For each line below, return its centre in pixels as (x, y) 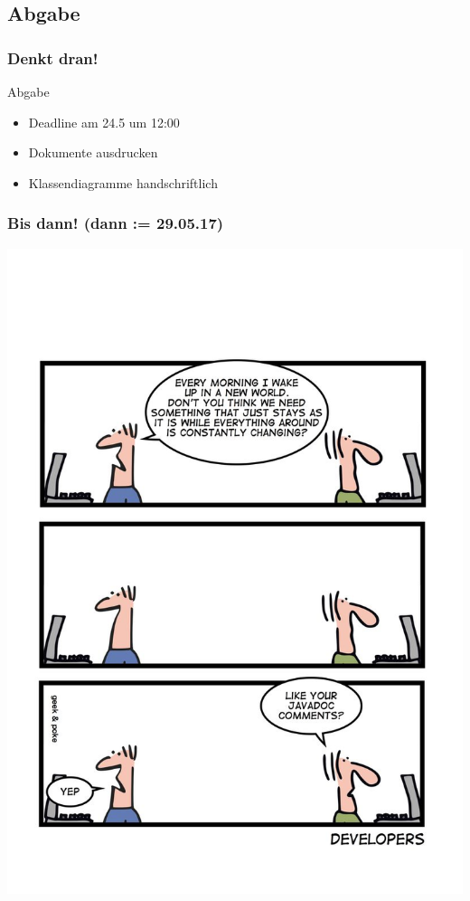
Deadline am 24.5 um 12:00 (104, 122)
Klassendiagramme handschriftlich (123, 182)
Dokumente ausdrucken (93, 152)
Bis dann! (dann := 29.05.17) (116, 223)
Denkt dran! (53, 57)
